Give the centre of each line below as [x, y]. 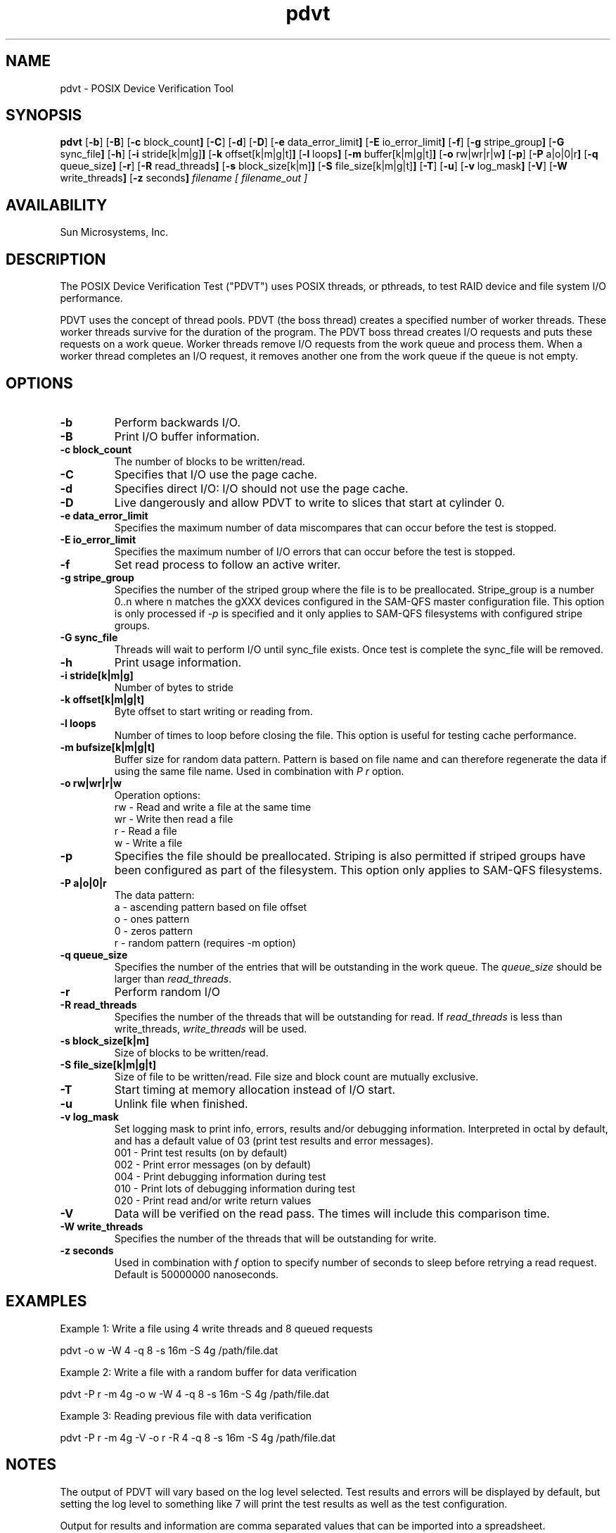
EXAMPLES [46, 1301]
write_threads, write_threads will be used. [211, 1028]
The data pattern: [154, 895]
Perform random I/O [167, 991]
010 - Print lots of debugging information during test [235, 1188]
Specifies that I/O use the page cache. [216, 474]
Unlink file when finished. [181, 1103]
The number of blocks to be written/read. [210, 461]
